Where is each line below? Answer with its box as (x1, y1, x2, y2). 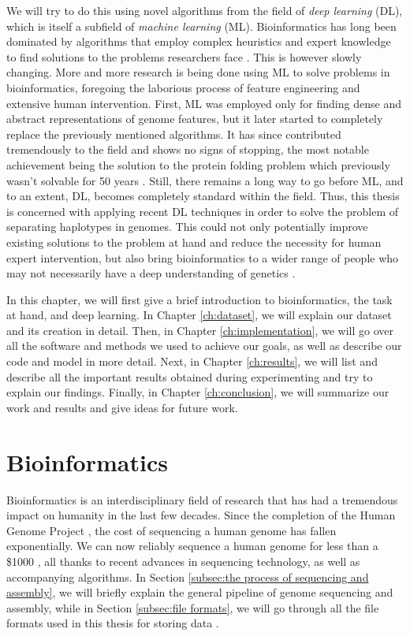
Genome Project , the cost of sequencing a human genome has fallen (6, 522, 337, 538)
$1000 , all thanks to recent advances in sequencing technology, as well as (6, 552, 360, 569)
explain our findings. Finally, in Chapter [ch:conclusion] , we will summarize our (6, 384, 389, 400)
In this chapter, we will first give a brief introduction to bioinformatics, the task (6, 291, 393, 307)
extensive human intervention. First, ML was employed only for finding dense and (6, 95, 401, 111)
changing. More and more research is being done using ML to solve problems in (6, 64, 390, 80)
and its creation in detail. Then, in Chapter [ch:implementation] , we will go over (6, 322, 393, 338)
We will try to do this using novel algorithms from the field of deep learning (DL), (6, 2, 403, 18)
